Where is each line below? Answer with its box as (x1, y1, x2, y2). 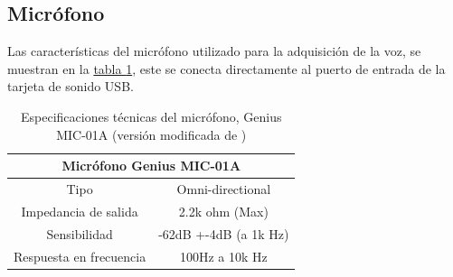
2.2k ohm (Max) (178, 201, 269, 220)
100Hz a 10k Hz (179, 246, 268, 265)
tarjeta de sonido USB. (7, 77, 134, 96)
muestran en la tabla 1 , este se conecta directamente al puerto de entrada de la (7, 59, 446, 78)
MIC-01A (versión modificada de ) (56, 125, 247, 143)
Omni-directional (176, 180, 271, 199)
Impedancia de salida (21, 201, 138, 220)
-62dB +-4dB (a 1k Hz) (158, 224, 289, 243)
